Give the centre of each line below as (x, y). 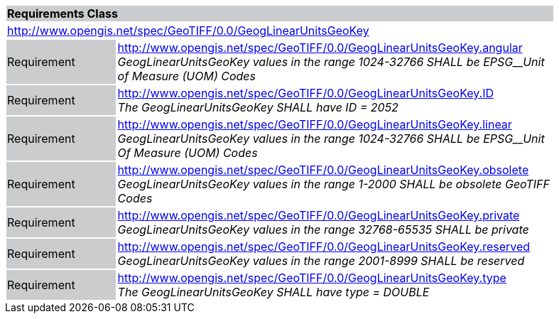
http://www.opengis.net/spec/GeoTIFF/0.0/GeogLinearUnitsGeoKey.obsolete (323, 170)
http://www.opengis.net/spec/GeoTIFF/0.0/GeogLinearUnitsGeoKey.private (319, 215)
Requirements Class (63, 13)
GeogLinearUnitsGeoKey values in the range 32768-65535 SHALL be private (323, 229)
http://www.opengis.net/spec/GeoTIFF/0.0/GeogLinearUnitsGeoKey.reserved (324, 247)
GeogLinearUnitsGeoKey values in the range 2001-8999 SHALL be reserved (321, 261)
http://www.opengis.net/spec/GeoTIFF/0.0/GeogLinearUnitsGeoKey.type (312, 278)
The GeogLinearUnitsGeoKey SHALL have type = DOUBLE (273, 292)
